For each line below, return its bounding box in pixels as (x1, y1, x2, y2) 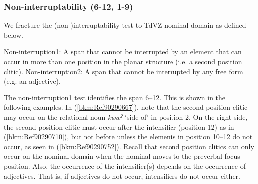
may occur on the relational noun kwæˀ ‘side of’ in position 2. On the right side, (4, 111, 248, 122)
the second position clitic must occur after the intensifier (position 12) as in (4, 121, 234, 132)
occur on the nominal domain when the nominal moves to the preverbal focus (4, 151, 240, 161)
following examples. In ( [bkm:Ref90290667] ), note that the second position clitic (4, 102, 248, 112)
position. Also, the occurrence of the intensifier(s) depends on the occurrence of (4, 160, 246, 171)
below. (4, 29, 23, 40)
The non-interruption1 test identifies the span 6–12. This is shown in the (4, 92, 226, 102)
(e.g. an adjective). (4, 76, 61, 86)
